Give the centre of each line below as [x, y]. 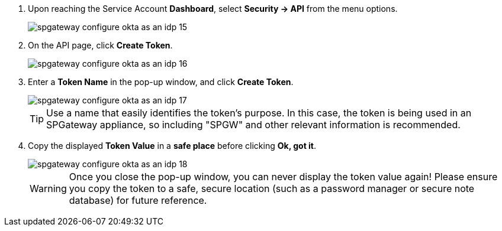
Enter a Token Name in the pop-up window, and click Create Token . [161, 82]
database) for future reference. [138, 200]
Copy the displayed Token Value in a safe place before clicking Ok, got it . [172, 146]
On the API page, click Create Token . [100, 45]
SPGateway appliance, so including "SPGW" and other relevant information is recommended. [253, 125]
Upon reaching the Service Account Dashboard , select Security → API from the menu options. [213, 9]
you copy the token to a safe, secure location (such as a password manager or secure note [272, 188]
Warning [48, 188]
